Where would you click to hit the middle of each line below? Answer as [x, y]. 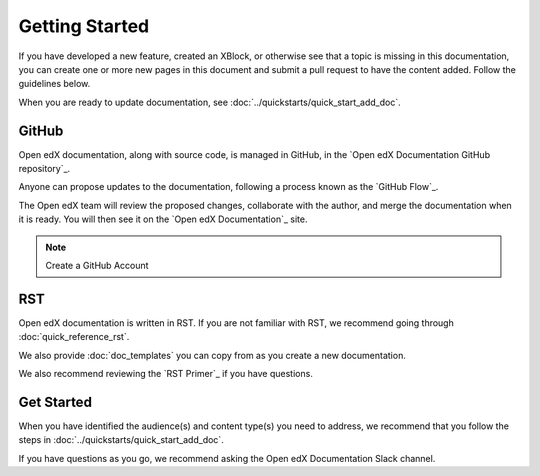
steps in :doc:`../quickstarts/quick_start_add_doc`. [121, 440]
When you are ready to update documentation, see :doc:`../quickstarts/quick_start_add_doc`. [210, 102]
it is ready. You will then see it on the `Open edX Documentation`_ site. [163, 219]
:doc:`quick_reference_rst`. [74, 337]
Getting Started [84, 26]
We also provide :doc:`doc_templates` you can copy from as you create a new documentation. [212, 355]
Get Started [55, 401]
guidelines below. [54, 84]
